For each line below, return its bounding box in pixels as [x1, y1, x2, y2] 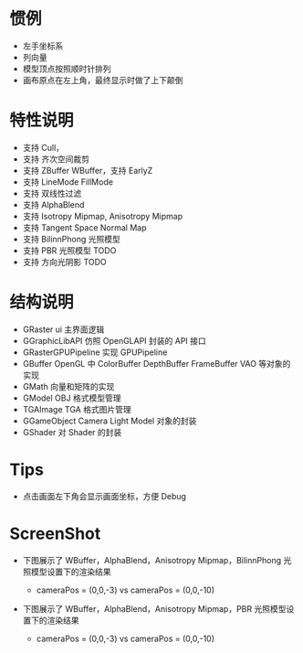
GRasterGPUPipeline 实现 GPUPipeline [22, 347, 168, 358]
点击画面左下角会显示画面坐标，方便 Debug [22, 490, 187, 501]
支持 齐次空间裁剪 [22, 153, 89, 165]
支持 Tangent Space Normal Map [22, 221, 148, 233]
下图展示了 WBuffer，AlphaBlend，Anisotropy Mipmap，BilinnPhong [22, 554, 282, 565]
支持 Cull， [22, 142, 65, 153]
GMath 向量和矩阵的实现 [22, 380, 115, 391]
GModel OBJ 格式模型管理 [22, 392, 121, 403]
